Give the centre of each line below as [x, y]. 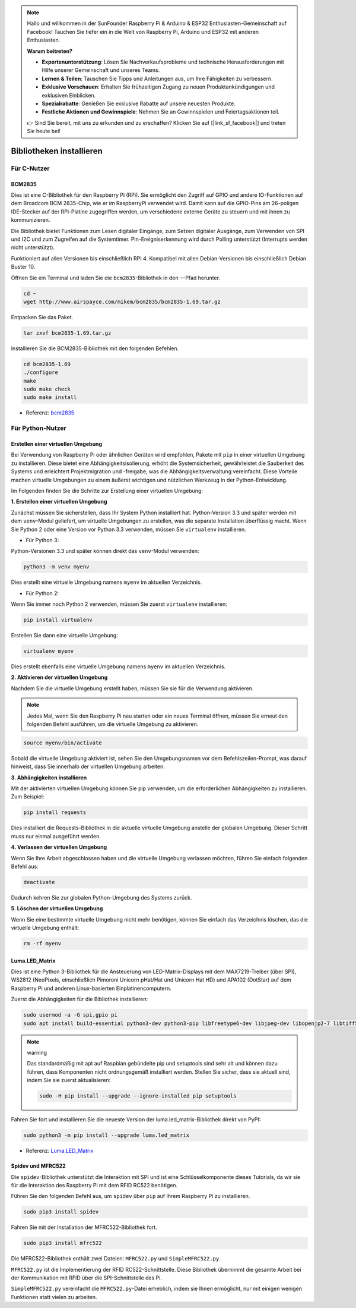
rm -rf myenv [42, 944]
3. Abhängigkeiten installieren [49, 777]
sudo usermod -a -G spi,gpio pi [71, 1015]
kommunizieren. [31, 220]
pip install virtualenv [58, 620]
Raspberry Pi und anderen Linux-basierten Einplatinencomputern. [91, 988]
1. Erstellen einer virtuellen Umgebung [59, 502]
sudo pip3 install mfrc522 [63, 1243]
